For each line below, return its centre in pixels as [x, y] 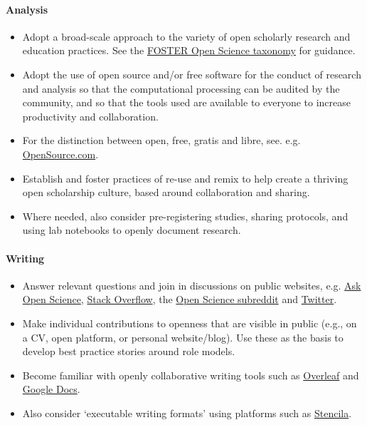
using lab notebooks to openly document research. [132, 230]
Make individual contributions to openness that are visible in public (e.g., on [190, 323]
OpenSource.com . [60, 154]
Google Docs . [51, 389]
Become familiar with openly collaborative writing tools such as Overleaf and [191, 375]
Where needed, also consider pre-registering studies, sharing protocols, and [185, 216]
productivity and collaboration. [90, 116]
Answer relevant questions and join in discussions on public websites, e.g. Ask [192, 285]
